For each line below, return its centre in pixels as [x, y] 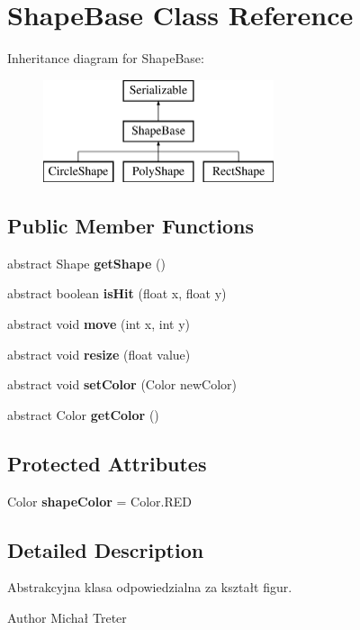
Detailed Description [106, 549]
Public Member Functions [130, 226]
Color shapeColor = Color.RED [100, 501]
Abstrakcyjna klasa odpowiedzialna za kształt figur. [150, 587]
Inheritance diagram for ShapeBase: [106, 58]
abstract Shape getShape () [86, 263]
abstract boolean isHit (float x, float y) [117, 293]
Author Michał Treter [67, 618]
